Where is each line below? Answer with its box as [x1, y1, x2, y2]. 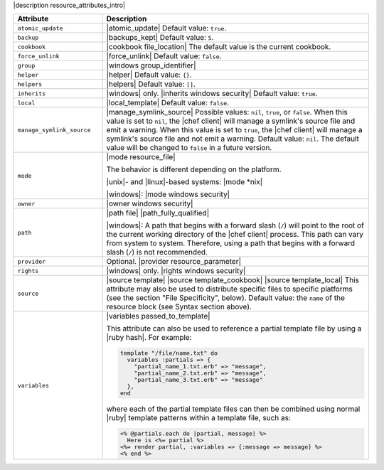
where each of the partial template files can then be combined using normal [106, 404, 361, 414]
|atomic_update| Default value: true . [106, 23, 227, 33]
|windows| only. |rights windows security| [106, 266, 246, 276]
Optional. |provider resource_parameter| [106, 257, 242, 267]
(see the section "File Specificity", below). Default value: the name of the [106, 293, 345, 303]
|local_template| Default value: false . [106, 98, 230, 108]
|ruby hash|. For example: [106, 333, 192, 343]
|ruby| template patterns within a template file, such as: [106, 413, 292, 423]
